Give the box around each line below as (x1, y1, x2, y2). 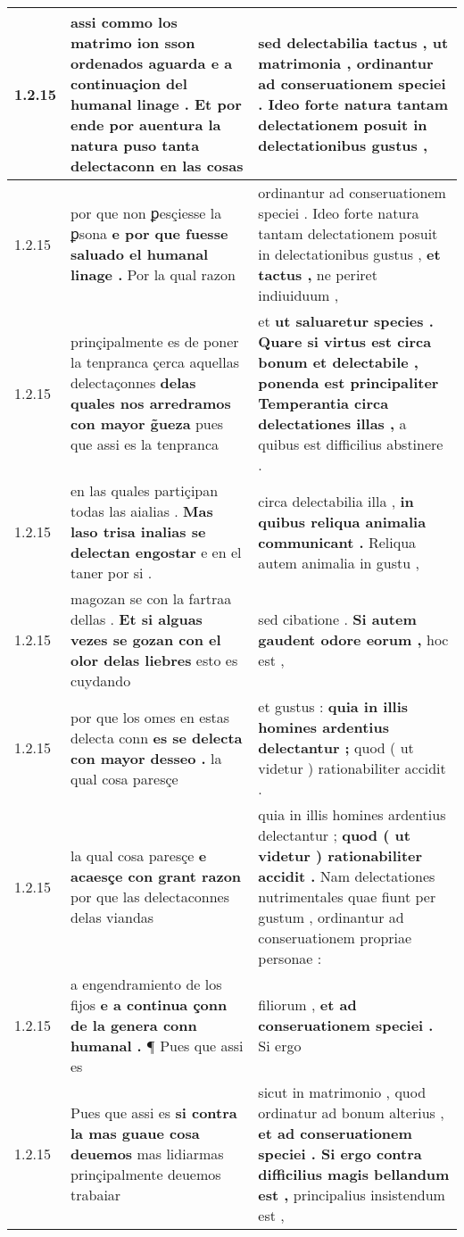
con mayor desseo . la (70, 747, 222, 768)
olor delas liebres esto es (70, 650, 238, 670)
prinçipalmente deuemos (70, 1164, 221, 1184)
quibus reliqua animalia (258, 511, 427, 532)
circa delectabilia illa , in (258, 490, 414, 511)
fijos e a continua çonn (70, 994, 228, 1015)
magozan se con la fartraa (70, 588, 232, 609)
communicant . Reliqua (258, 531, 417, 552)
